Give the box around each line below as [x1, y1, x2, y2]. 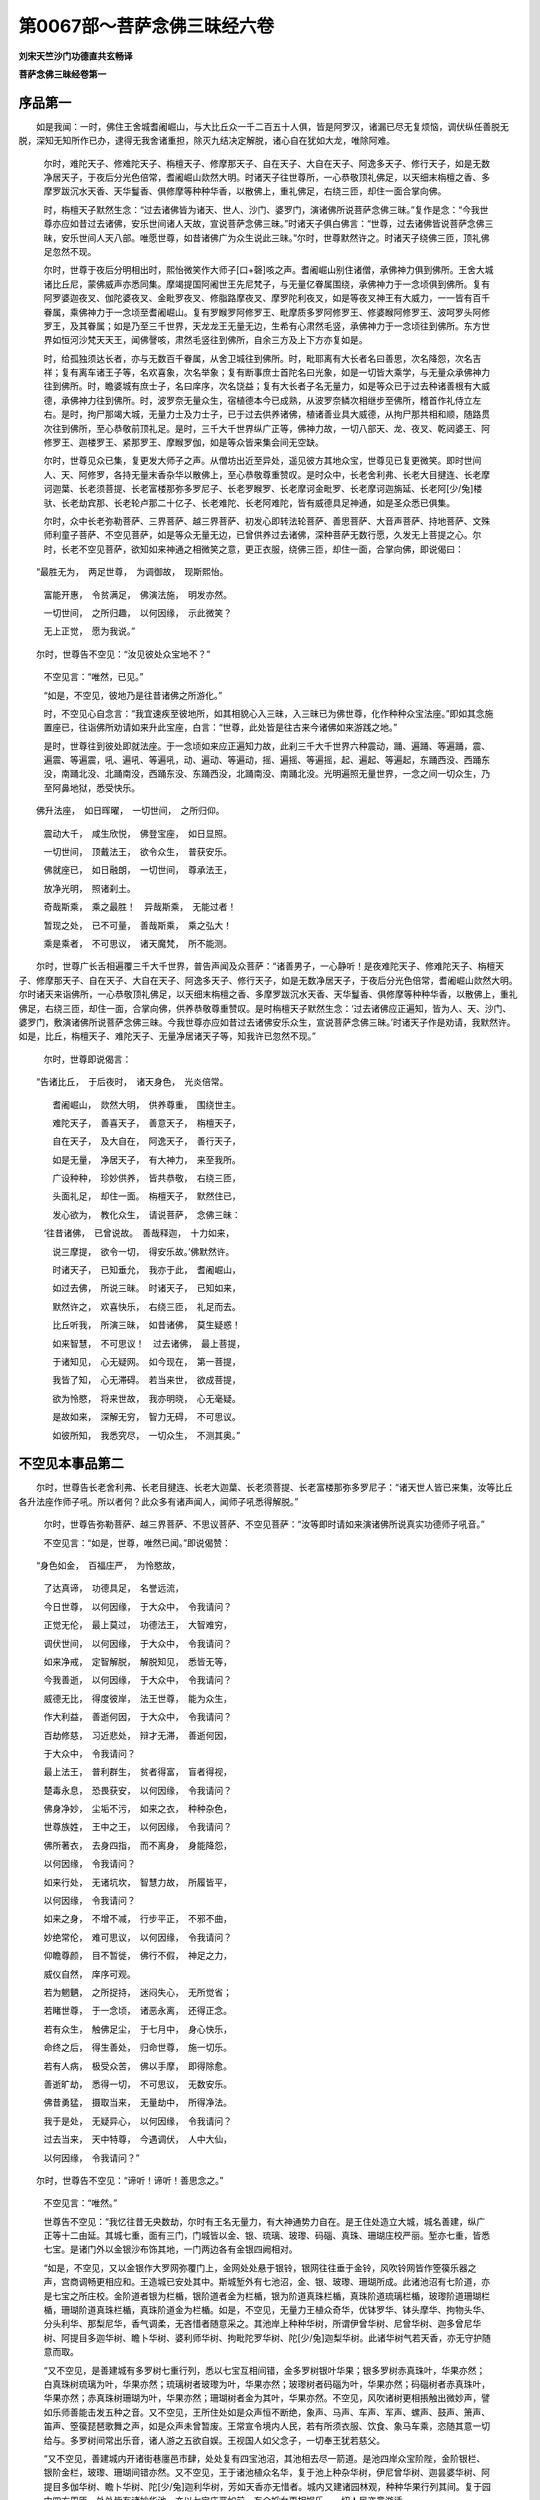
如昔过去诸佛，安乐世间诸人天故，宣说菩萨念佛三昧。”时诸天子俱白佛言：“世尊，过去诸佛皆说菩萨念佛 [69, 218, 485, 230]
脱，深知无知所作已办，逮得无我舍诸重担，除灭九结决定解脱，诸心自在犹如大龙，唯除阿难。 [18, 135, 395, 147]
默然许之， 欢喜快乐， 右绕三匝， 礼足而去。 [51, 1300, 241, 1312]
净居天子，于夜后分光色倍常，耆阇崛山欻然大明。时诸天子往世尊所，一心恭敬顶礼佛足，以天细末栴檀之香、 [43, 171, 482, 184]
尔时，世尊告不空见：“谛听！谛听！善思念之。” [35, 2174, 224, 2186]
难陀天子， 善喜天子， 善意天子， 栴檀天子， [51, 1116, 241, 1129]
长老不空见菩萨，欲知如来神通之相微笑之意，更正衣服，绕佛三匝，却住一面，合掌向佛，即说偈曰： [60, 543, 464, 555]
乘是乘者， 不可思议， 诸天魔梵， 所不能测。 [43, 937, 232, 949]
